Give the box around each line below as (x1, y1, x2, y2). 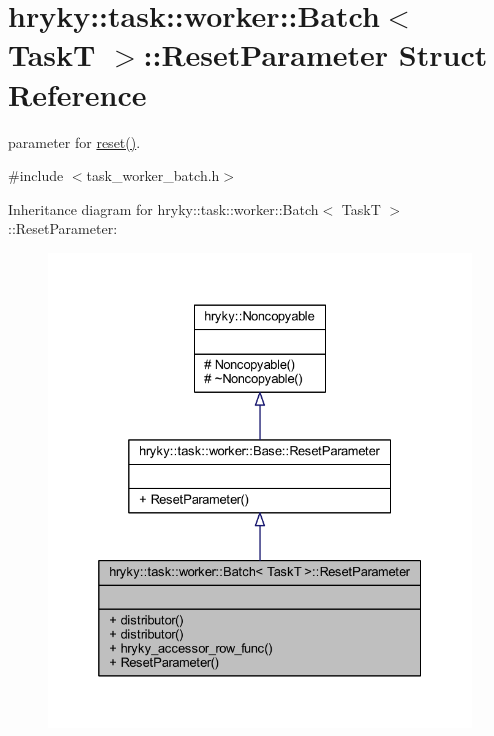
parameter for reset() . (8, 131, 141, 152)
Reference (8, 73, 147, 114)
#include (8, 165, 64, 186)
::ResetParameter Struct (143, 34, 488, 75)
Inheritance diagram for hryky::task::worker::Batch (8, 198, 319, 219)
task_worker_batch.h (86, 165, 220, 186)
